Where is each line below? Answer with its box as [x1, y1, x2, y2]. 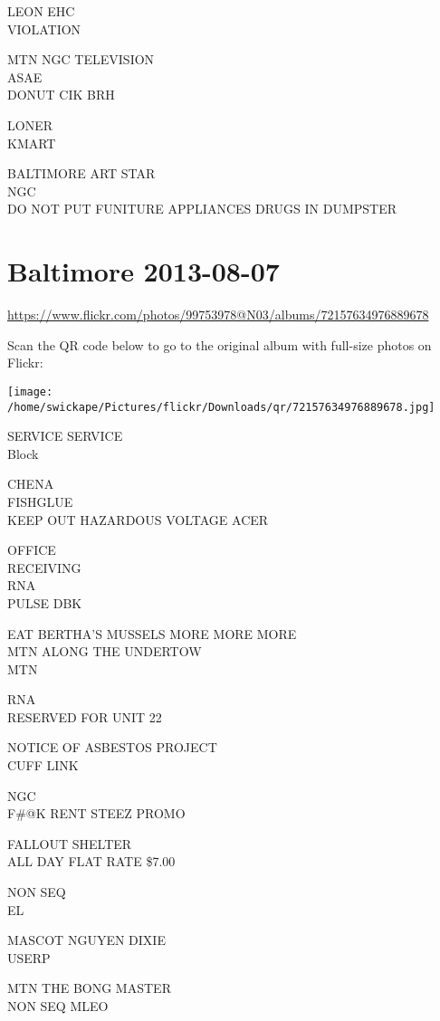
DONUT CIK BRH [7, 85, 115, 104]
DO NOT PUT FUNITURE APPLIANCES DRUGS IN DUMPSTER [7, 199, 397, 218]
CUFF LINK [7, 756, 79, 775]
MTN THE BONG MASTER [7, 978, 171, 997]
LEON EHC [7, 2, 75, 20]
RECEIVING [7, 558, 81, 577]
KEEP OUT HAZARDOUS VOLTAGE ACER [7, 510, 269, 529]
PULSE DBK [7, 593, 82, 612]
